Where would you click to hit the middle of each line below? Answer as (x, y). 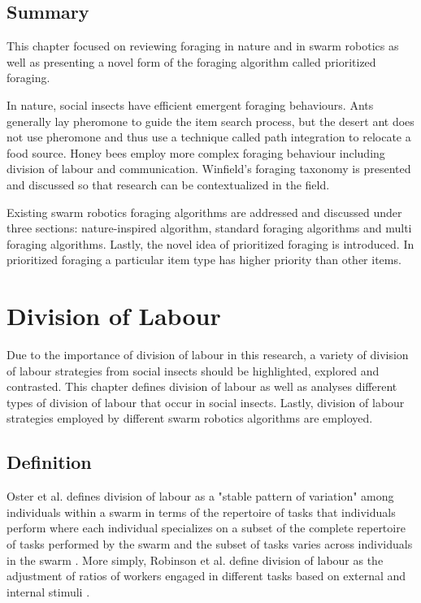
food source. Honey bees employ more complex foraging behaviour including (196, 152)
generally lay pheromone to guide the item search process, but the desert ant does (210, 121)
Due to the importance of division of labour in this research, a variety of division (208, 355)
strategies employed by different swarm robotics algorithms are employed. (190, 418)
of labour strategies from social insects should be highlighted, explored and (193, 370)
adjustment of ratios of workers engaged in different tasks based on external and (206, 576)
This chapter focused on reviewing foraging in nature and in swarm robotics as (203, 46)
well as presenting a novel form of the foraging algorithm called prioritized (191, 61)
